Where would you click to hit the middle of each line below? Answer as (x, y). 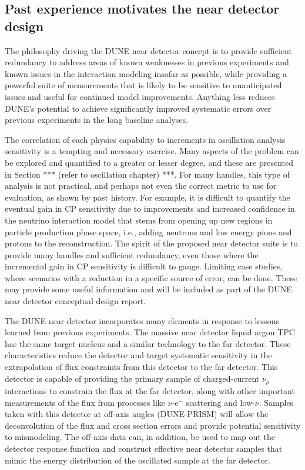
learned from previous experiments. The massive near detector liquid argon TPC (150, 332)
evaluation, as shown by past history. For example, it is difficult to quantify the (148, 197)
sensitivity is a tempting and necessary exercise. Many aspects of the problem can (152, 151)
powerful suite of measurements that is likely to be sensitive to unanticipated (143, 85)
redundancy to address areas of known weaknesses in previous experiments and (147, 62)
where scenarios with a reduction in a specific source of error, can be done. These (151, 277)
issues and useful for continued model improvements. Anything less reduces (140, 96)
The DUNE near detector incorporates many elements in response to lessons (142, 320)
